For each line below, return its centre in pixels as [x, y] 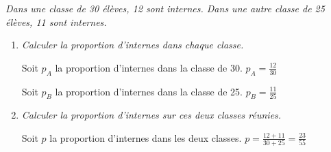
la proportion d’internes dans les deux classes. [146, 137]
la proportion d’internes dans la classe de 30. [149, 67]
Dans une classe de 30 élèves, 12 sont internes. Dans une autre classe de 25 [165, 8]
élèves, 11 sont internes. [56, 21]
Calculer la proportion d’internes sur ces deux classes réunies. [151, 115]
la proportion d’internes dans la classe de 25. [149, 91]
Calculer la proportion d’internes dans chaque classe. [133, 45]
